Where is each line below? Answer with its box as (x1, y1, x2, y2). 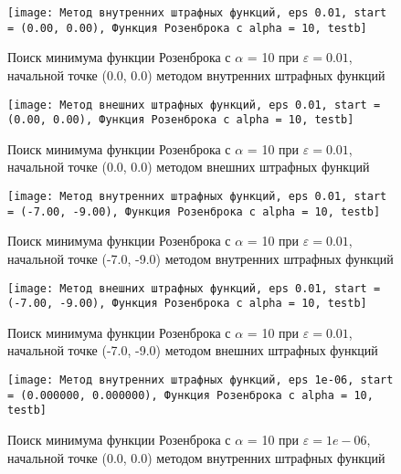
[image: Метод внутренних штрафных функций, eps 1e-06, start (7, 374, 394, 386)
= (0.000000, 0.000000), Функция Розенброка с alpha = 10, (7, 388, 374, 402)
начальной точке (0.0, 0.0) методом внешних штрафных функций (7, 157, 370, 176)
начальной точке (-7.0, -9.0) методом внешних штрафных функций (7, 341, 378, 360)
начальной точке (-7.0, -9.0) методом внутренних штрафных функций (7, 248, 394, 268)
